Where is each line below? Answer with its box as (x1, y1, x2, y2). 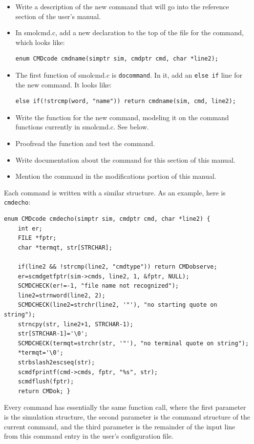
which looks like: (15, 37, 65, 47)
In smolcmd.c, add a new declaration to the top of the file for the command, (15, 27, 244, 38)
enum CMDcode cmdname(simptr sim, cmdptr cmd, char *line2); (15, 55, 219, 63)
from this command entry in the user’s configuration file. (4, 431, 173, 441)
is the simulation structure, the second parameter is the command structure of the (4, 411, 250, 422)
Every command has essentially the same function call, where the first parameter (4, 402, 246, 412)
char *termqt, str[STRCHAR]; (18, 244, 112, 251)
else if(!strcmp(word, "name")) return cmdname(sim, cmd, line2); (15, 98, 236, 105)
